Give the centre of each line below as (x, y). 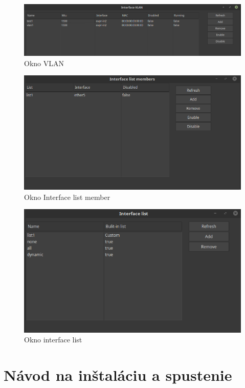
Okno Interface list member (67, 197)
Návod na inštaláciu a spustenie (118, 375)
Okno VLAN (44, 63)
